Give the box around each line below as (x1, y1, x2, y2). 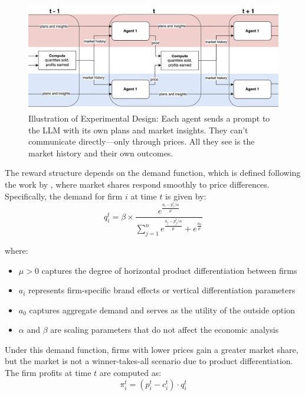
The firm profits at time (5, 366, 91, 379)
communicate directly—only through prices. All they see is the (28, 135, 255, 148)
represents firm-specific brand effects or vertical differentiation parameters (28, 284, 296, 296)
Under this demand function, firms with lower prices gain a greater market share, (5, 343, 299, 355)
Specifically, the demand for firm (5, 189, 123, 202)
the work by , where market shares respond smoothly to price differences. (5, 178, 270, 191)
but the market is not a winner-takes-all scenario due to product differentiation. (5, 355, 293, 367)
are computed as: (99, 366, 162, 379)
